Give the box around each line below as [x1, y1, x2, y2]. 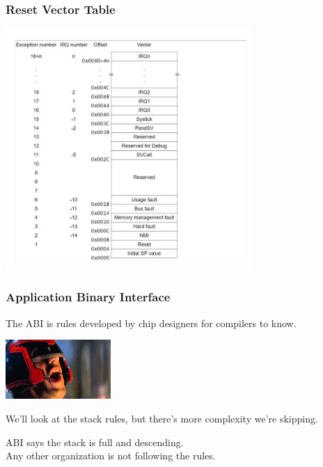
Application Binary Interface [6, 288, 171, 306]
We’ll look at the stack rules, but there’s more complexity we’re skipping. [6, 411, 318, 425]
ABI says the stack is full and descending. [6, 434, 184, 449]
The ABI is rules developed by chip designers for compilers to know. [6, 315, 297, 330]
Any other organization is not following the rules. [6, 448, 216, 463]
